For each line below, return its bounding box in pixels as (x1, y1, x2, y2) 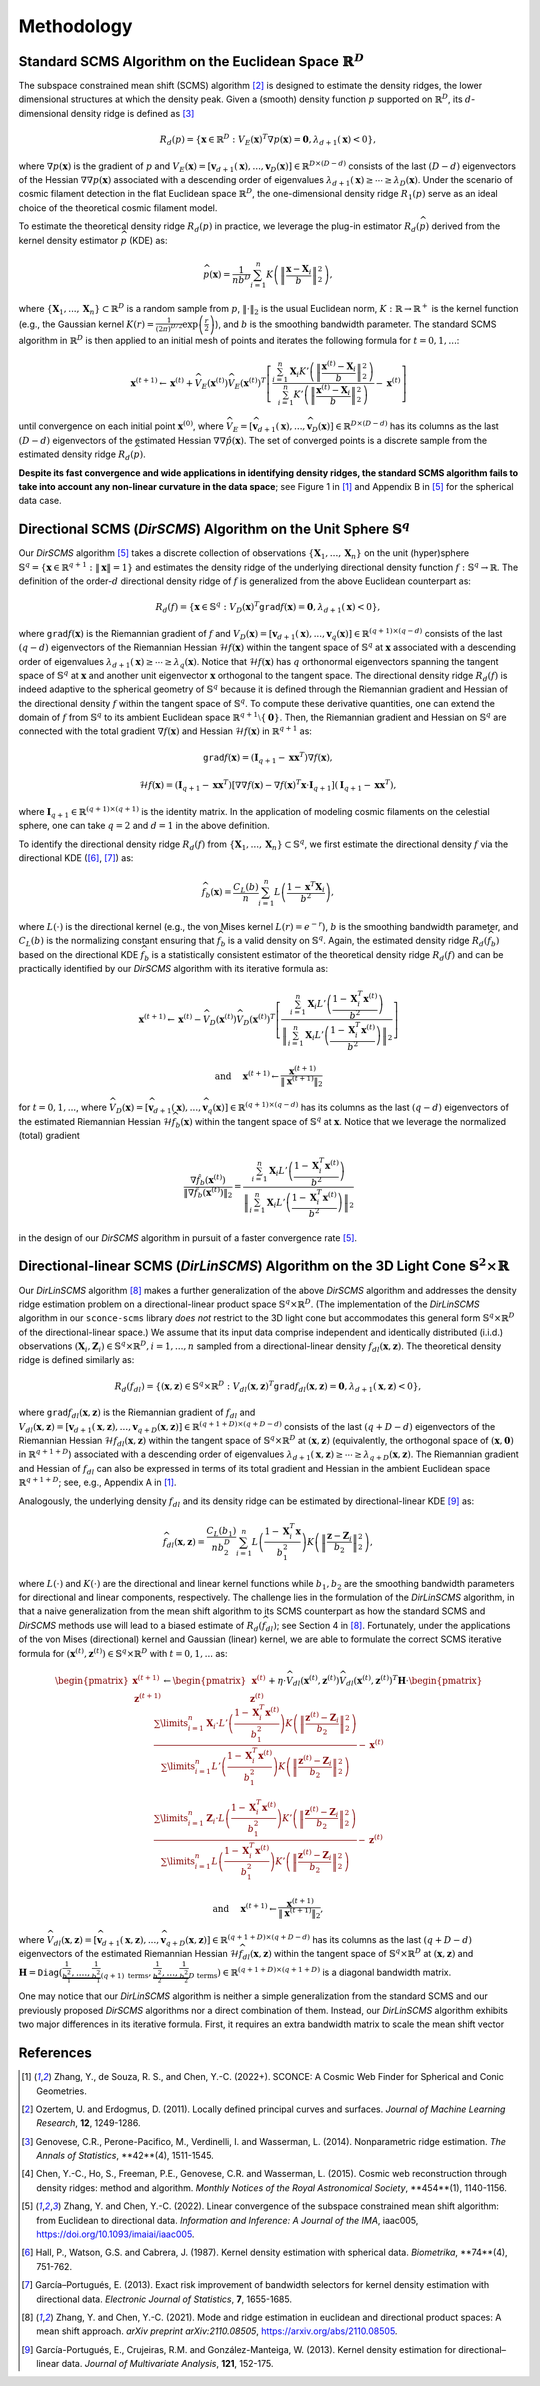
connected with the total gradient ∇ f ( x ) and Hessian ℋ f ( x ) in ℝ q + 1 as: (18, 724, 312, 737)
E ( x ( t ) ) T (234, 376, 267, 391)
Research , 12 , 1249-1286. (36, 2117, 141, 2129)
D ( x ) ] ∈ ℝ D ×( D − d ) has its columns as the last (311, 419, 499, 435)
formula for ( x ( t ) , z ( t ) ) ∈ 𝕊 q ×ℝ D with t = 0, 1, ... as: (18, 1646, 229, 1659)
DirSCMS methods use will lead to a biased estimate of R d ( (18, 1619, 263, 1634)
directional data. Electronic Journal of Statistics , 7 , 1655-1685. (36, 2293, 292, 2305)
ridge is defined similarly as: (18, 1354, 135, 1366)
